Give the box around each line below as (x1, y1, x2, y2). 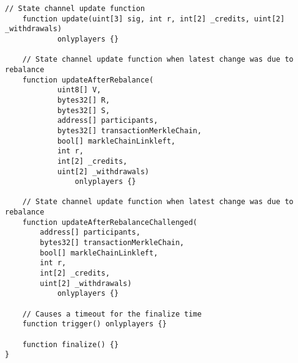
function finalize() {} (22, 340, 119, 349)
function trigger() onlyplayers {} (22, 320, 167, 329)
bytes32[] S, (57, 106, 110, 115)
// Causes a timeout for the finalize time (22, 309, 202, 318)
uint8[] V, (57, 86, 101, 95)
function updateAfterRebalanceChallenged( (22, 218, 197, 227)
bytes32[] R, (57, 95, 110, 105)
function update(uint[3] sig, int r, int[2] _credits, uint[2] (22, 14, 285, 23)
